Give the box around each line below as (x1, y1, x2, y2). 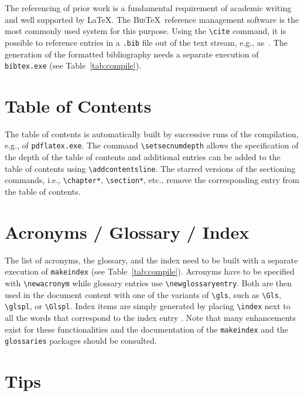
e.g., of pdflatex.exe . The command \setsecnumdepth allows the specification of (5, 139, 299, 151)
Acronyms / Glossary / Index (5, 219, 250, 243)
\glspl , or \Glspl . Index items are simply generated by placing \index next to (5, 300, 291, 312)
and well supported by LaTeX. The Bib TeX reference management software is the (5, 13, 299, 25)
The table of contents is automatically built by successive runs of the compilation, (5, 127, 299, 140)
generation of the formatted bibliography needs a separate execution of (5, 48, 259, 60)
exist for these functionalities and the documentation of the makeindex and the (5, 323, 288, 335)
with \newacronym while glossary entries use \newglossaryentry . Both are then (5, 277, 292, 289)
